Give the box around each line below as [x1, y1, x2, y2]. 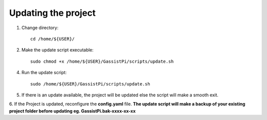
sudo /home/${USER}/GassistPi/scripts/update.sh [30, 81, 150, 86]
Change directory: [21, 25, 59, 31]
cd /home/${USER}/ [30, 36, 75, 41]
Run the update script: [21, 70, 67, 76]
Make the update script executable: [21, 47, 94, 53]
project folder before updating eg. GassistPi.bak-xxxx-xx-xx [9, 108, 136, 114]
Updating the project [9, 7, 96, 18]
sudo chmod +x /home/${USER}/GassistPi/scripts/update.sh [30, 58, 174, 64]
